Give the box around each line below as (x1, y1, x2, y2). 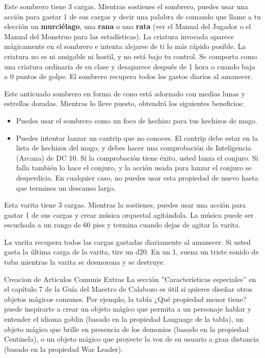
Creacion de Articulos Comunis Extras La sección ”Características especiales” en (4, 273, 256, 284)
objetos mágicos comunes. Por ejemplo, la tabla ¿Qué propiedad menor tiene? (4, 293, 247, 304)
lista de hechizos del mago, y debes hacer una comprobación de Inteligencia (16, 142, 251, 153)
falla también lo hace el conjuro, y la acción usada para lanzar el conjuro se (16, 162, 252, 173)
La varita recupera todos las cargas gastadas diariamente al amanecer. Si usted (4, 236, 251, 247)
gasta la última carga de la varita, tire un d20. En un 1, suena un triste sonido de (4, 246, 259, 257)
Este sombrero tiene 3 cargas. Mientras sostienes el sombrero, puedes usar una (4, 1, 248, 11)
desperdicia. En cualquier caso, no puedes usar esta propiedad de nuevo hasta (16, 172, 258, 183)
